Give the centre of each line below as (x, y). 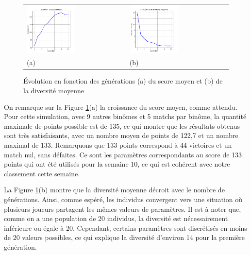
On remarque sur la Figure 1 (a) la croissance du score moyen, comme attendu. (121, 107)
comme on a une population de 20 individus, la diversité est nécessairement (116, 218)
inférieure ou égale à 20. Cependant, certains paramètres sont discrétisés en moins (125, 228)
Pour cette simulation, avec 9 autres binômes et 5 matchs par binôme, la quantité (125, 116)
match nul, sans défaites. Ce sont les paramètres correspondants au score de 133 (123, 154)
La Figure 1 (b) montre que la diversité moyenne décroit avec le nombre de (114, 190)
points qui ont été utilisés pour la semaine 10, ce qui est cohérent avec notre (117, 164)
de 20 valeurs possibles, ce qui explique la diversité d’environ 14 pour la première (125, 237)
